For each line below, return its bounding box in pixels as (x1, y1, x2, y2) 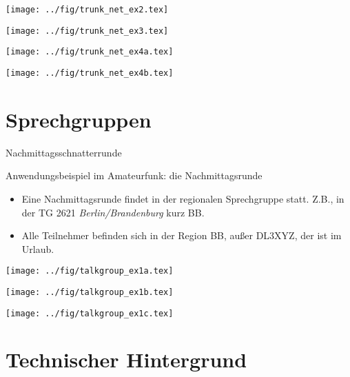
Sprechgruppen (6, 105, 152, 133)
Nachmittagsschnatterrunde (6, 145, 122, 159)
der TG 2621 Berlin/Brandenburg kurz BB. (21, 205, 205, 219)
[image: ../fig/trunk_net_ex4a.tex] (6, 47, 174, 57)
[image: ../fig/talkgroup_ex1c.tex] (6, 308, 174, 318)
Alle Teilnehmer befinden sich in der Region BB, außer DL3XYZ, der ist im (21, 228, 342, 243)
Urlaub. (21, 241, 54, 256)
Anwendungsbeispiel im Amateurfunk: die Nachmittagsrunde (6, 168, 262, 183)
